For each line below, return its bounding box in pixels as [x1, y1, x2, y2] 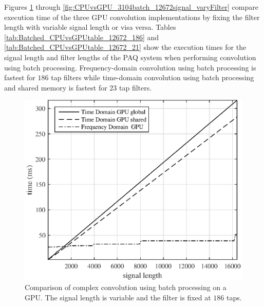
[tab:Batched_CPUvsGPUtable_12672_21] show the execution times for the [4, 42, 247, 52]
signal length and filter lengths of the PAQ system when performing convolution [4, 51, 256, 62]
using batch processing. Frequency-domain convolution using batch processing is [4, 62, 256, 73]
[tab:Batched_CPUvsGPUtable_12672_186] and [4, 31, 159, 42]
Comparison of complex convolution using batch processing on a [25, 282, 227, 293]
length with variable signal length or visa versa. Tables [4, 22, 176, 32]
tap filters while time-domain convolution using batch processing [51, 72, 254, 83]
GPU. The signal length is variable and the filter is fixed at [25, 292, 211, 303]
